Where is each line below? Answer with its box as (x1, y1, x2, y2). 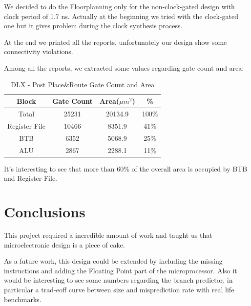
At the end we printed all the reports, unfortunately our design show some (4, 37, 227, 47)
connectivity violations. (4, 46, 73, 57)
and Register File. (4, 173, 58, 183)
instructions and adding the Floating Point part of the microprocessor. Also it (4, 265, 237, 275)
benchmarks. (4, 294, 42, 304)
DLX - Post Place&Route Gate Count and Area (11, 79, 155, 89)
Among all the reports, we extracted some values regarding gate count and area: (4, 62, 244, 73)
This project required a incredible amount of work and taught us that (4, 229, 212, 240)
